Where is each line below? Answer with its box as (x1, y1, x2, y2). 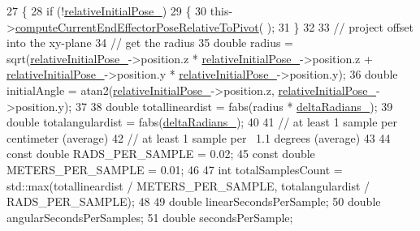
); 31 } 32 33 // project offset (266, 18, 414, 35)
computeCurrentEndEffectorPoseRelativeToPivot (15, 18, 259, 35)
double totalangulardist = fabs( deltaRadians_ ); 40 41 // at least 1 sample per (6, 113, 397, 130)
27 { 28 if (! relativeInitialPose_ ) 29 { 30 (6, 2, 207, 19)
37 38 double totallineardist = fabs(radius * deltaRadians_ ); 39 (75, 97, 393, 114)
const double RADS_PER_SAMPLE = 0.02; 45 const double (6, 145, 315, 162)
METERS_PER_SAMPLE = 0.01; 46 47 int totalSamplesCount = (6, 160, 343, 178)
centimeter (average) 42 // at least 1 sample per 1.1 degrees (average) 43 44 (6, 129, 391, 146)
